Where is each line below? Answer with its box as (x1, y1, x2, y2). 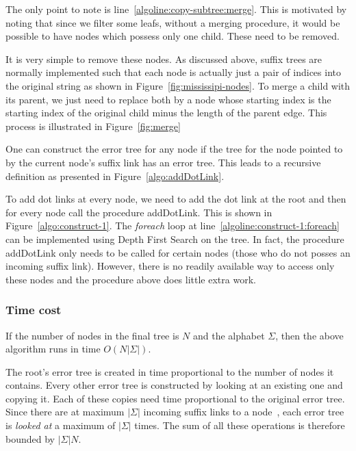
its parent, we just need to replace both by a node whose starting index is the (5, 92, 331, 106)
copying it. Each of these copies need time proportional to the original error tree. (5, 391, 345, 405)
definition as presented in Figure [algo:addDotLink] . (5, 168, 225, 183)
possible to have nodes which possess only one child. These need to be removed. (5, 29, 340, 43)
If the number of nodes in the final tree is (5, 328, 179, 342)
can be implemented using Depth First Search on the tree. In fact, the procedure (5, 231, 344, 246)
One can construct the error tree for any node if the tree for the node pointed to (5, 142, 343, 156)
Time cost (5, 301, 62, 318)
